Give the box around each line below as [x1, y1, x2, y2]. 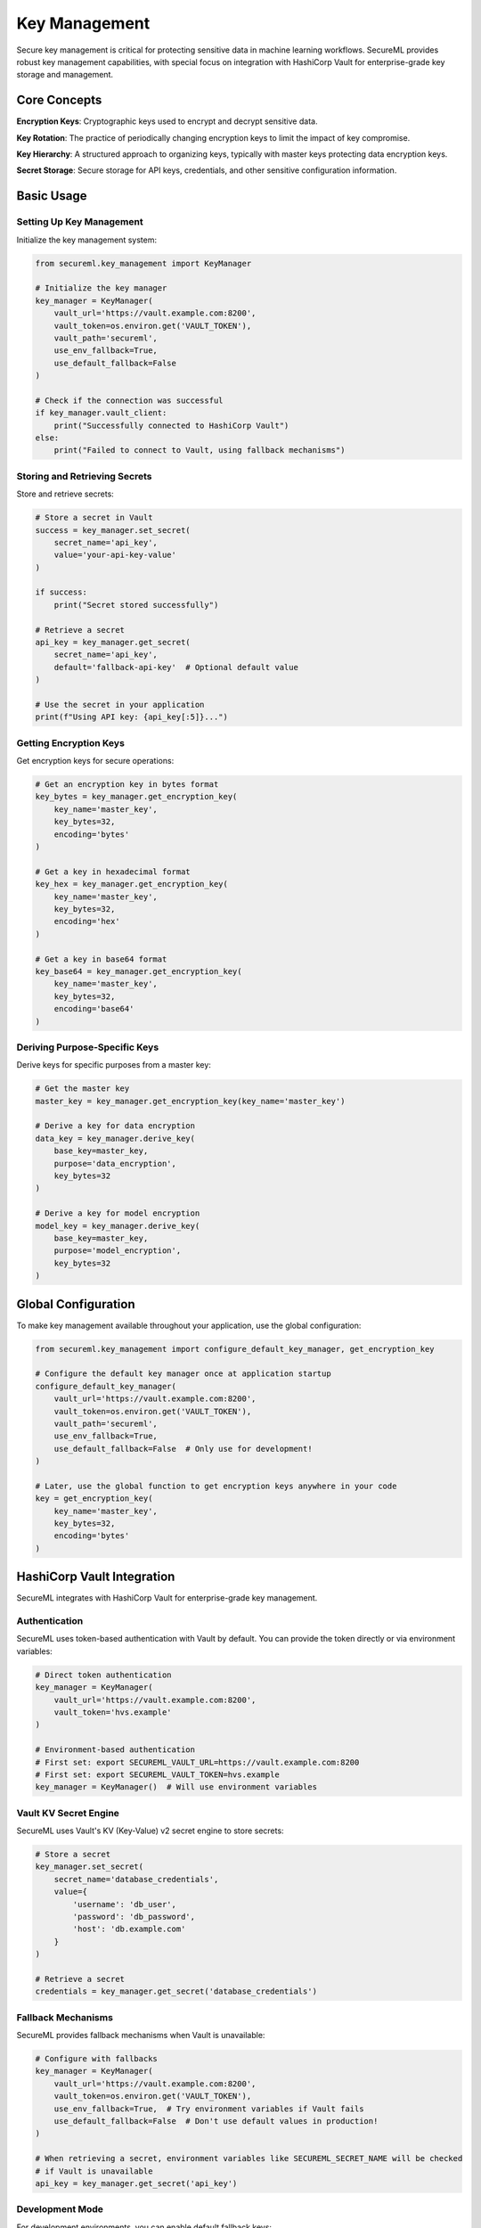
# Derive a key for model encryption [35, 1208, 200, 1218]
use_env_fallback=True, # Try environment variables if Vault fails [53, 2103, 364, 2114]
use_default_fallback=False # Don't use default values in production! [53, 2117, 379, 2126]
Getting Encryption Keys [16, 736, 125, 749]
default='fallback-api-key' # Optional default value [53, 662, 298, 672]
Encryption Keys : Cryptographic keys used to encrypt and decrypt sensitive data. [16, 116, 318, 127]
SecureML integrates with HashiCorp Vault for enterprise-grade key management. [16, 1593, 318, 1603]
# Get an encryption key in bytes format [35, 780, 219, 790]
